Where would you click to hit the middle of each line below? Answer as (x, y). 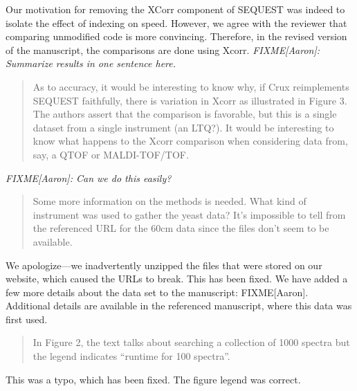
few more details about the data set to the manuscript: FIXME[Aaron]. (157, 292)
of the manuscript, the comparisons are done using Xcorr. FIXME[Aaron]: (163, 49)
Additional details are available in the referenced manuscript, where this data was (179, 306)
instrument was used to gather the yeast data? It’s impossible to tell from (189, 214)
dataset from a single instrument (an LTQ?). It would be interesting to (183, 127)
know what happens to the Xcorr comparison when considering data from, (190, 141)
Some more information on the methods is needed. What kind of (170, 201)
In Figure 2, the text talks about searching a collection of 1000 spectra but (191, 342)
